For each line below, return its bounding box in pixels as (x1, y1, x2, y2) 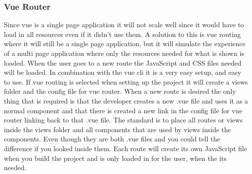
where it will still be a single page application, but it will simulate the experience (4, 38, 246, 49)
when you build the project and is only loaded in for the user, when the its (4, 153, 227, 163)
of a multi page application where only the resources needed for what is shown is (4, 48, 245, 58)
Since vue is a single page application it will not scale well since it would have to (4, 19, 244, 30)
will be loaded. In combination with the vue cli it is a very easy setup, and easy (4, 67, 241, 77)
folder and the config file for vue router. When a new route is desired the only (4, 86, 236, 96)
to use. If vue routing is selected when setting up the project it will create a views (4, 76, 248, 87)
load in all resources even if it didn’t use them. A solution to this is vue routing (4, 29, 241, 39)
